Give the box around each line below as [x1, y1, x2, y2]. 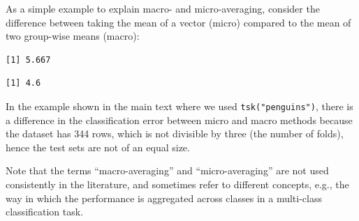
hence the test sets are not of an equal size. [6, 139, 190, 154]
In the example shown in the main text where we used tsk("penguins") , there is [6, 98, 353, 113]
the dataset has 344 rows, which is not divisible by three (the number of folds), [6, 126, 344, 141]
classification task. [6, 204, 84, 219]
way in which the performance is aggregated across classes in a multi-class [6, 190, 322, 205]
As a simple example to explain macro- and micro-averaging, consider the [6, 1, 320, 15]
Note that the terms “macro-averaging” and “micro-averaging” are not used [6, 163, 329, 178]
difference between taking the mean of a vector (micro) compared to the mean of [6, 15, 351, 29]
